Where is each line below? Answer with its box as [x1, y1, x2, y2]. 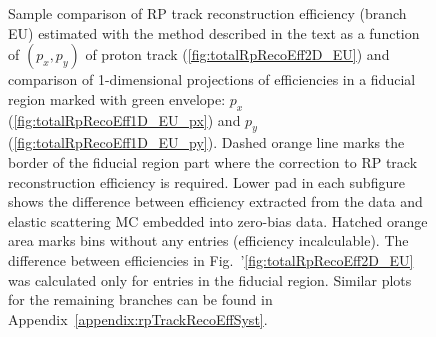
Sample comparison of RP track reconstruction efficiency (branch [8, 3, 407, 23]
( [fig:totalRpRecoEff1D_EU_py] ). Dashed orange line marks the [8, 132, 405, 153]
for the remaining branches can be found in [8, 289, 273, 310]
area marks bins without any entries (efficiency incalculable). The [8, 230, 409, 251]
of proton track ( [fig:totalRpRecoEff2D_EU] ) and [85, 44, 390, 65]
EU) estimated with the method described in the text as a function [8, 22, 420, 43]
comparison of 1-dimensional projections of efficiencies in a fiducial [8, 69, 416, 90]
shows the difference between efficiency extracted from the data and [8, 191, 423, 212]
